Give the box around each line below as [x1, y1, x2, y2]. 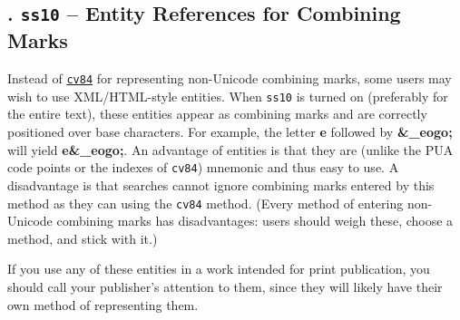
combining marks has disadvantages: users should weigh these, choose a [56, 211, 454, 230]
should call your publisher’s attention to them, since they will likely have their [7, 276, 443, 296]
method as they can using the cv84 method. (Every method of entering [7, 193, 404, 212]
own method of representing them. [7, 295, 199, 314]
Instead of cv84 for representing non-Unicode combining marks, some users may [7, 69, 452, 88]
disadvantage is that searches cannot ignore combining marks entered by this [7, 175, 435, 194]
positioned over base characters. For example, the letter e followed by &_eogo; [7, 122, 453, 141]
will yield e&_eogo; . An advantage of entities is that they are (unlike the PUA [7, 140, 454, 159]
